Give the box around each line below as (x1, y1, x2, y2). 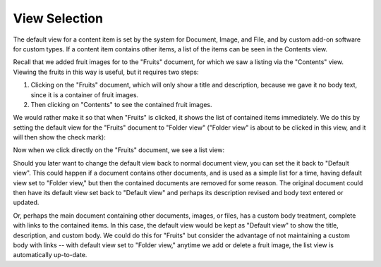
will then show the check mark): (13, 133, 106, 142)
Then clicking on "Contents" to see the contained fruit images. (30, 100, 212, 108)
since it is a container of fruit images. (30, 90, 139, 99)
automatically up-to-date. (13, 251, 87, 259)
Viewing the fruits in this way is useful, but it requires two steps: (13, 68, 199, 76)
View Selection (13, 11, 104, 26)
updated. (13, 198, 40, 207)
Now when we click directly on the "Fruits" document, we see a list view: (13, 146, 225, 154)
